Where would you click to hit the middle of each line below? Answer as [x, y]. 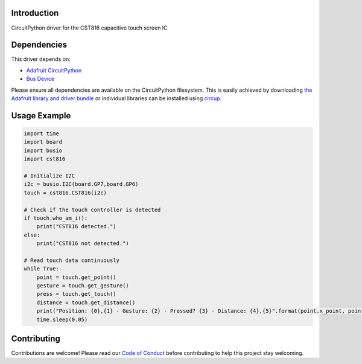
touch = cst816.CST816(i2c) [65, 193]
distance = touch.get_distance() [86, 302]
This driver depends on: [41, 59]
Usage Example [41, 116]
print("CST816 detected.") [77, 227]
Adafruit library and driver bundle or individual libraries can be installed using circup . [116, 98]
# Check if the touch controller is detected [92, 209]
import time [42, 133]
